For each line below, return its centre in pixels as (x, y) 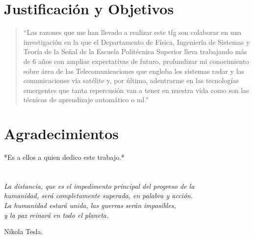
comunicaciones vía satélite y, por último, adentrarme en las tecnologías (131, 80)
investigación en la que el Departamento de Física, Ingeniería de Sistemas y (137, 42)
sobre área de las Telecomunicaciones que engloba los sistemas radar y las (134, 71)
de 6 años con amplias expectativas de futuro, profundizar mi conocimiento (136, 61)
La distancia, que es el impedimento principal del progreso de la (99, 186)
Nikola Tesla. (24, 231)
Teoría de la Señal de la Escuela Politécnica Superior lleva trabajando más (135, 51)
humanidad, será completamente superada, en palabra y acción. (99, 195)
